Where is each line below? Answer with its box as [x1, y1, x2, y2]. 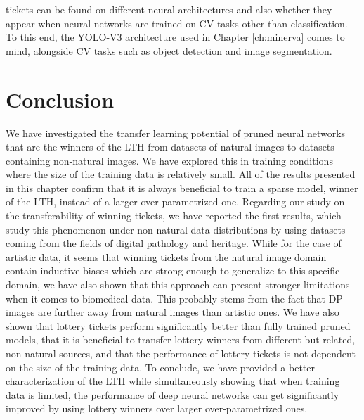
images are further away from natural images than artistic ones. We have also [6, 305, 339, 319]
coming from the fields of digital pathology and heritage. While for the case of [6, 236, 342, 250]
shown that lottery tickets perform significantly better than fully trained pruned [6, 318, 351, 333]
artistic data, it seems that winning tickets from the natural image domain [6, 249, 327, 264]
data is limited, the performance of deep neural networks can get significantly [6, 387, 339, 402]
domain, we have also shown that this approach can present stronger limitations [6, 277, 350, 292]
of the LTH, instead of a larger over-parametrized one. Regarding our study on [6, 194, 345, 209]
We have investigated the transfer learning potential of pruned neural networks [6, 125, 346, 140]
